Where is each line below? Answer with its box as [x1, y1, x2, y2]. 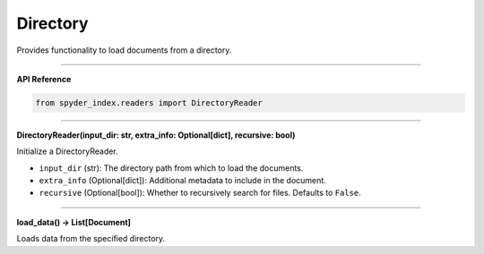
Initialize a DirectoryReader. [16, 146, 118, 157]
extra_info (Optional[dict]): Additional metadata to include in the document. [39, 175, 326, 186]
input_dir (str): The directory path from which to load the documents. [39, 162, 304, 174]
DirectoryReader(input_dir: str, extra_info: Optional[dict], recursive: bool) [16, 130, 296, 140]
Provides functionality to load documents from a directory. [16, 45, 232, 55]
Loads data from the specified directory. [16, 233, 166, 244]
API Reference [16, 73, 72, 84]
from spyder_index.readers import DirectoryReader [35, 97, 264, 107]
